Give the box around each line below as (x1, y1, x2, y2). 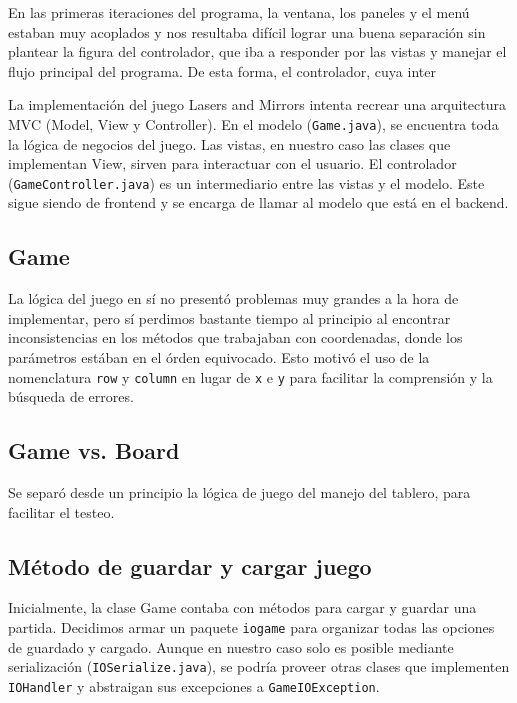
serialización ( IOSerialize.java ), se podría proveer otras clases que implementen (8, 656, 510, 677)
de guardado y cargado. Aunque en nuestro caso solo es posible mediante (8, 636, 454, 657)
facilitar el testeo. (8, 501, 115, 522)
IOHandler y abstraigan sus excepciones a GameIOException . (8, 675, 380, 696)
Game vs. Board (8, 435, 180, 466)
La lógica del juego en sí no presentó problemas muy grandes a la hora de (8, 288, 459, 309)
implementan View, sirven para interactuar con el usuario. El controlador (8, 153, 457, 174)
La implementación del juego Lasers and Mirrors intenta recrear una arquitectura (8, 94, 506, 115)
